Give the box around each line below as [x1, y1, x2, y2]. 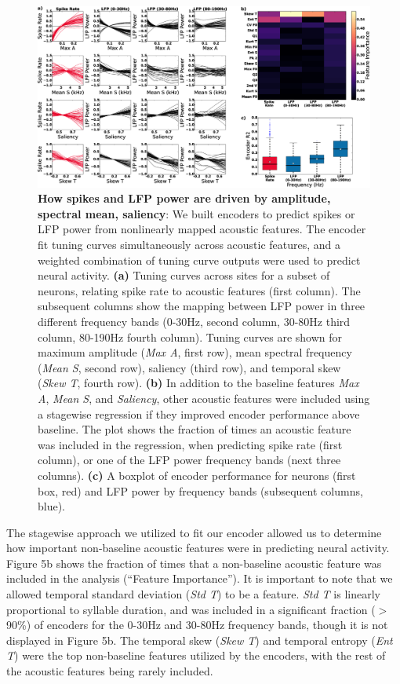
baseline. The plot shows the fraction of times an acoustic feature [38, 421, 351, 437]
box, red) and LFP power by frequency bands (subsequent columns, [38, 482, 363, 499]
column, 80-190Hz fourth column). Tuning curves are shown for [38, 328, 343, 345]
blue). [38, 498, 66, 514]
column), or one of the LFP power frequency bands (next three [38, 452, 341, 468]
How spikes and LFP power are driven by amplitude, [38, 190, 331, 207]
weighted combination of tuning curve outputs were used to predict [38, 251, 361, 268]
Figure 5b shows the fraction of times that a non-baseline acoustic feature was [6, 554, 382, 571]
